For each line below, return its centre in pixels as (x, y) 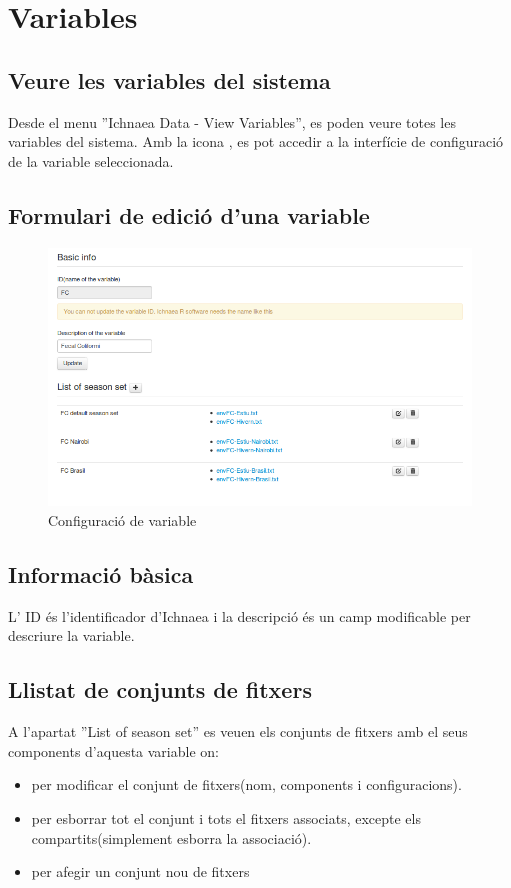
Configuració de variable (122, 520)
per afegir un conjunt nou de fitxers (140, 871)
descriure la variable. (71, 635)
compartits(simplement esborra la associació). (171, 837)
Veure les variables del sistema (169, 79)
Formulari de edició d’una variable (189, 214)
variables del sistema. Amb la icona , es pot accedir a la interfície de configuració (256, 141)
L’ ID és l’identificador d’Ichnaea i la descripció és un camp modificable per (239, 615)
